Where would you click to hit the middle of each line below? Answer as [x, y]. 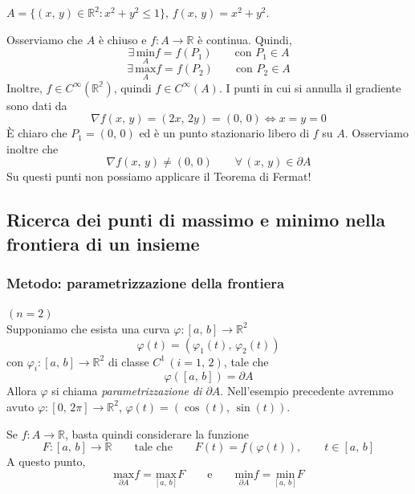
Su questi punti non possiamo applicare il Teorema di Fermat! [159, 176]
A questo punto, [46, 461]
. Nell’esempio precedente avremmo [307, 391]
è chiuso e [122, 39]
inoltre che [33, 148]
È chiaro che [37, 133]
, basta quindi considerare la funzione [157, 433]
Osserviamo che [45, 39]
